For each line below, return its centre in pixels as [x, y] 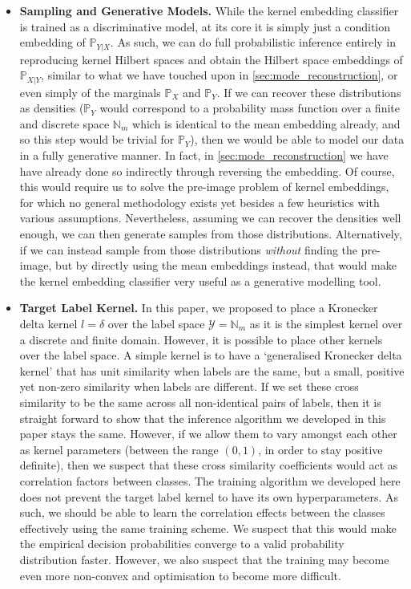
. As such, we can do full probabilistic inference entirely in [253, 42]
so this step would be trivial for [97, 139]
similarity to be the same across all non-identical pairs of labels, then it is [200, 402]
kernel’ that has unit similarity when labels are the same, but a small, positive [212, 370]
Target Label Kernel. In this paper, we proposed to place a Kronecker [199, 308]
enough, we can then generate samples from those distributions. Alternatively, [211, 234]
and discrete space [64, 123]
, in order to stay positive [320, 449]
